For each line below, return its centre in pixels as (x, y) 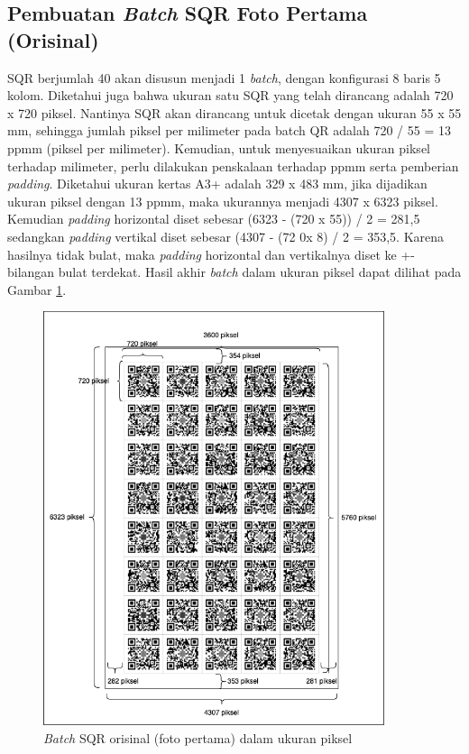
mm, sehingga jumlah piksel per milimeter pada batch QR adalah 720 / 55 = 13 (229, 130)
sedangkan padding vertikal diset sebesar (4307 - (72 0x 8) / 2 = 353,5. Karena (226, 236)
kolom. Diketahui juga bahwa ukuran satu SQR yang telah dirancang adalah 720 (230, 95)
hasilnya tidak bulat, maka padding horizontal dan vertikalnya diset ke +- (212, 254)
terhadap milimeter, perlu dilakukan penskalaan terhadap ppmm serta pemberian (233, 166)
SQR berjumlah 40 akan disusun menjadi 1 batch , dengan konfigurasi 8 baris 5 (224, 77)
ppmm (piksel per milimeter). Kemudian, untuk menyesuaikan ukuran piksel (219, 147)
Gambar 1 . (37, 289)
